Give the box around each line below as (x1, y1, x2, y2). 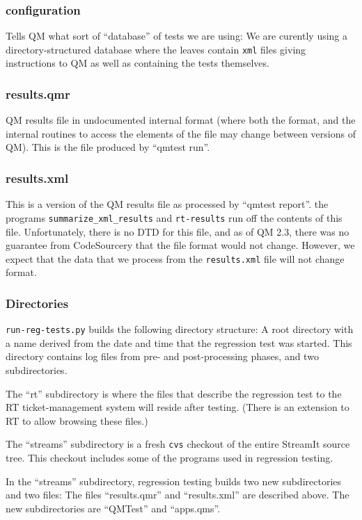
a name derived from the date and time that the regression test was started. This (6, 335, 352, 350)
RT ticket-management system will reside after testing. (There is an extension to (6, 400, 349, 414)
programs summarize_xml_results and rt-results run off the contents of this (6, 210, 343, 225)
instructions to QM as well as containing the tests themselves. (6, 56, 269, 70)
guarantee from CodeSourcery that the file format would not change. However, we (6, 238, 355, 252)
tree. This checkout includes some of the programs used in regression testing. (6, 450, 333, 465)
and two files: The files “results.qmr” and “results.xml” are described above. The (6, 487, 349, 502)
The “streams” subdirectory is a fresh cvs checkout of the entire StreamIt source (6, 437, 350, 451)
